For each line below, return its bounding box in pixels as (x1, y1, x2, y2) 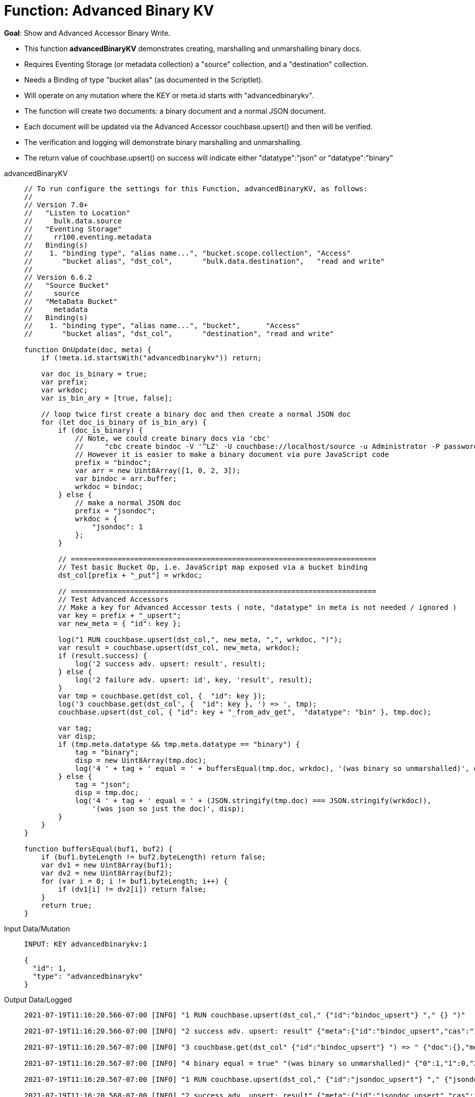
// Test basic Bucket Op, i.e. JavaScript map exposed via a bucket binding (58, 563, 368, 571)
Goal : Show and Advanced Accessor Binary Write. (4, 28, 171, 37)
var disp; (58, 732, 97, 740)
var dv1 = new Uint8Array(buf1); (41, 860, 173, 869)
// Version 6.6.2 (24, 273, 92, 281)
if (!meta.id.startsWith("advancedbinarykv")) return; (41, 353, 262, 362)
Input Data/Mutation (4, 924, 70, 933)
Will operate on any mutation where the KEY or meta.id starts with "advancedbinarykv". (24, 91, 314, 100)
